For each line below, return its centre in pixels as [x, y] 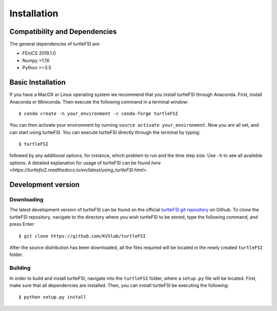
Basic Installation [38, 82]
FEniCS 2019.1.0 [39, 53]
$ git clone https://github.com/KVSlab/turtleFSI [82, 236]
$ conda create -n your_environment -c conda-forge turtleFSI [98, 113]
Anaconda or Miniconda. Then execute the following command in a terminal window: [99, 102]
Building [20, 268]
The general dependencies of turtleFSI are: [55, 44]
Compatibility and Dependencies [63, 32]
